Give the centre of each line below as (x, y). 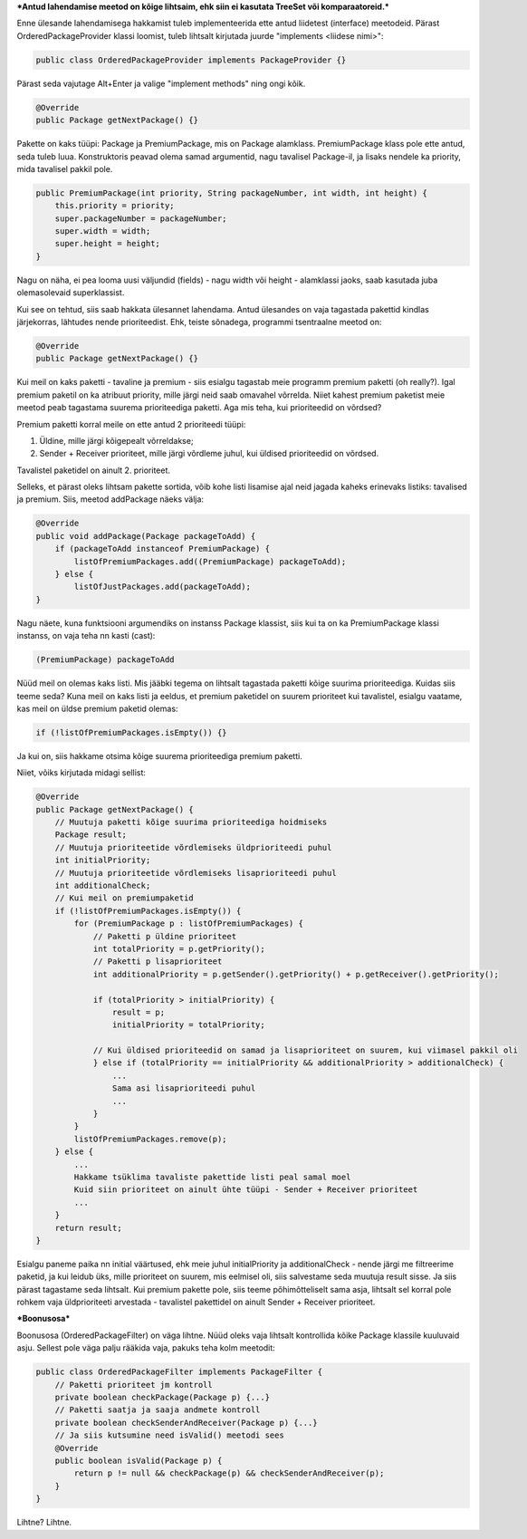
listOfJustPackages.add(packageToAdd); (162, 587)
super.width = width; (103, 231)
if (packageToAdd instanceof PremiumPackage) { (163, 549)
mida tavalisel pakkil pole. (65, 168)
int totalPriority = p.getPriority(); (179, 948)
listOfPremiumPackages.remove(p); (150, 1139)
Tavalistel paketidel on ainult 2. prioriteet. (94, 470)
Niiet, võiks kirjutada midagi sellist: (81, 773)
